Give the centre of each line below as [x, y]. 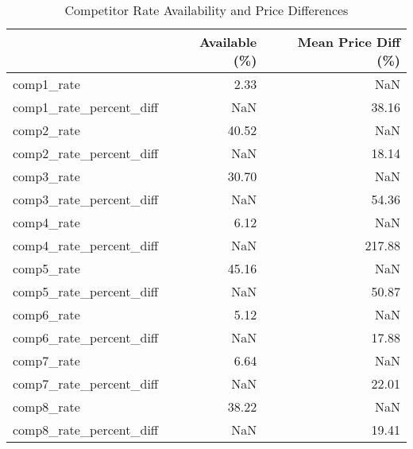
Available [228, 42]
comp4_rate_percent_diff [86, 245]
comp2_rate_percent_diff [86, 153]
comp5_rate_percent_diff [86, 291]
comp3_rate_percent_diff [86, 199]
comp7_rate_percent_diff [86, 383]
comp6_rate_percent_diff [86, 337]
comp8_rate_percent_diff [86, 430]
